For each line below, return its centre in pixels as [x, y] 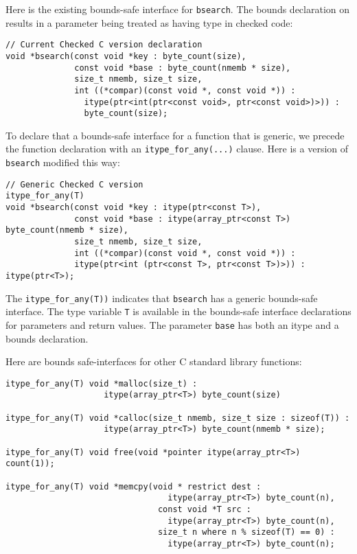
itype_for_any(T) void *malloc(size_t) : [102, 383]
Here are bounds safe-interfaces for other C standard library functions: [154, 361]
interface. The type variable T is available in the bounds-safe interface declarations [178, 311]
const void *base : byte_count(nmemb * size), [183, 68]
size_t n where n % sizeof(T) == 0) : [246, 532]
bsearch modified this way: [63, 162]
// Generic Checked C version [74, 184]
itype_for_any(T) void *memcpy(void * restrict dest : [134, 486]
